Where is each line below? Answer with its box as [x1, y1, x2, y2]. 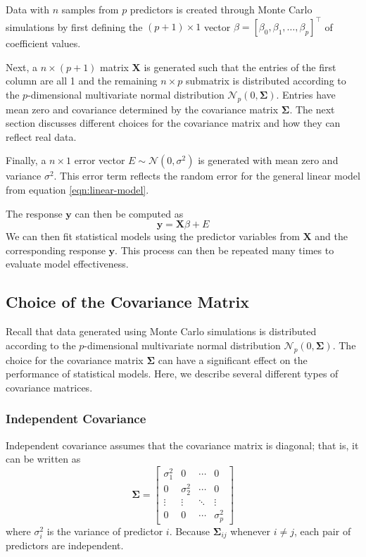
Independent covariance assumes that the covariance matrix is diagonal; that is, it [6, 437, 359, 452]
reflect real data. [6, 129, 77, 144]
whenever [230, 523, 271, 538]
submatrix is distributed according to [185, 73, 346, 88]
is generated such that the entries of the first [144, 59, 336, 74]
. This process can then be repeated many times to [115, 242, 334, 257]
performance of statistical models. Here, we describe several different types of [6, 366, 339, 381]
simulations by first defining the [6, 19, 143, 34]
